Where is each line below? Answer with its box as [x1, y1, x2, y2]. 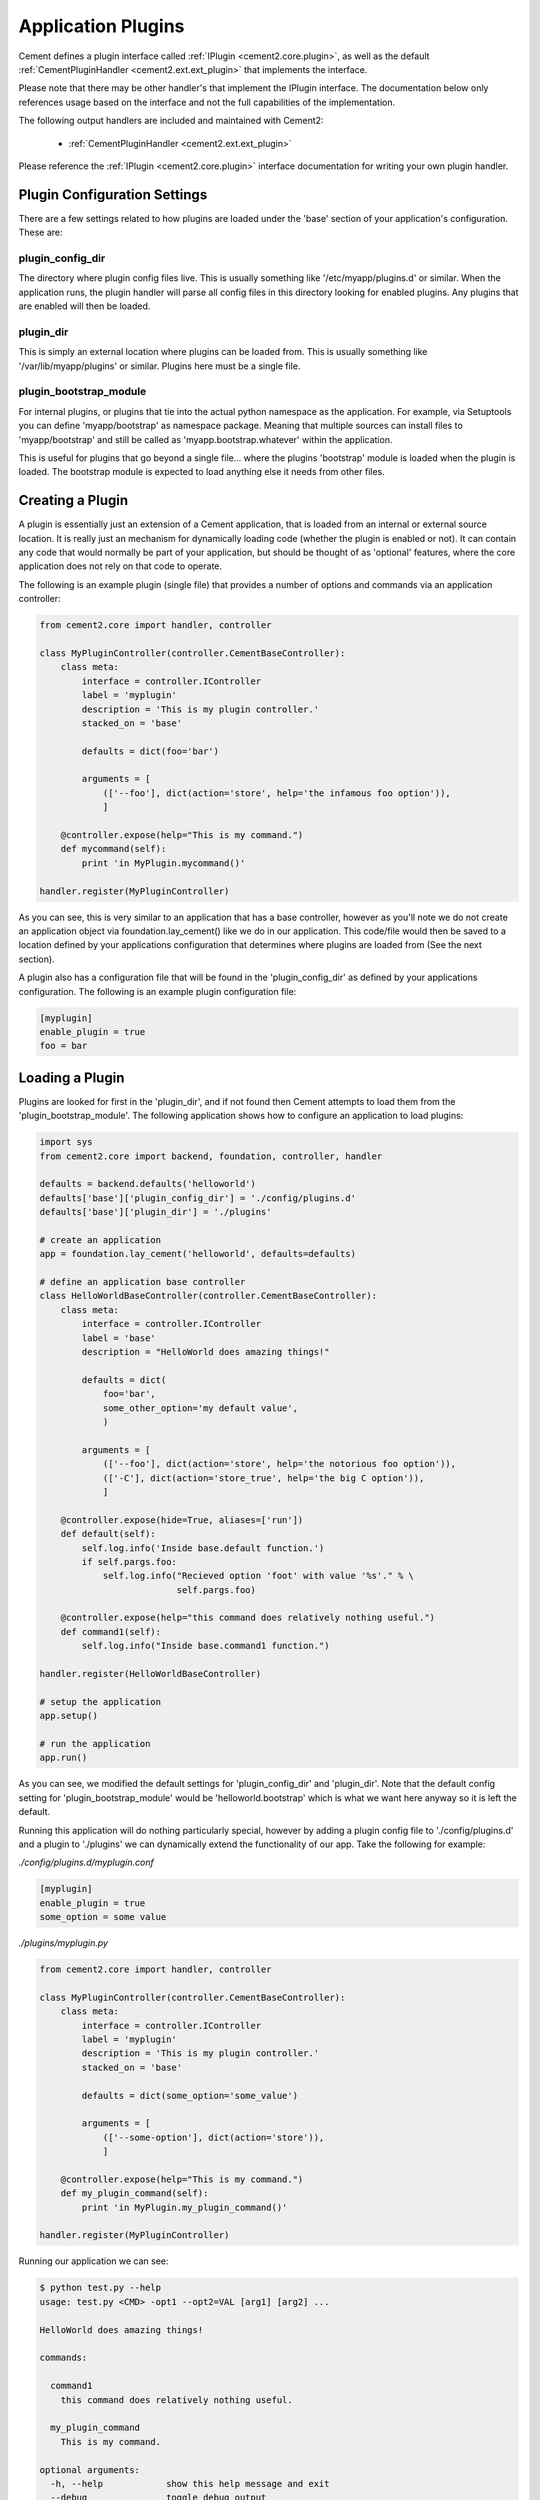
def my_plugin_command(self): [60, 2188, 209, 2199]
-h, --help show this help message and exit [50, 2478, 330, 2489]
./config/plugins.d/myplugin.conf [18, 1856, 154, 1869]
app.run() [39, 1752, 88, 1764]
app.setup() [39, 1710, 99, 1722]
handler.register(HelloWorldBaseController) [39, 1668, 262, 1680]
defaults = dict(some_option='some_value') [81, 2090, 299, 2101]
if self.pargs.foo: [81, 1556, 177, 1567]
